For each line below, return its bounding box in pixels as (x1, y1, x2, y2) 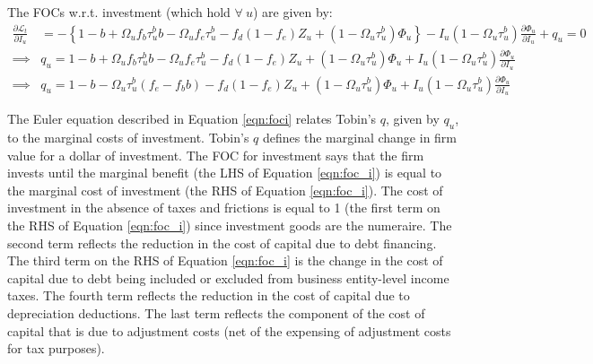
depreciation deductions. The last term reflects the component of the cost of (7, 303, 425, 322)
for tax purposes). (7, 339, 105, 358)
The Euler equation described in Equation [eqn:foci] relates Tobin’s (7, 109, 377, 128)
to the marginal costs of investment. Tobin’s (7, 128, 249, 147)
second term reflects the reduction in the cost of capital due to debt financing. (7, 233, 437, 252)
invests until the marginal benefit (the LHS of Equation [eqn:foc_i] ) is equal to (7, 163, 442, 182)
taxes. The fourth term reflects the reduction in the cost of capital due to (7, 286, 410, 305)
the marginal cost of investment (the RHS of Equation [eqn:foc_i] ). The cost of (7, 180, 443, 199)
